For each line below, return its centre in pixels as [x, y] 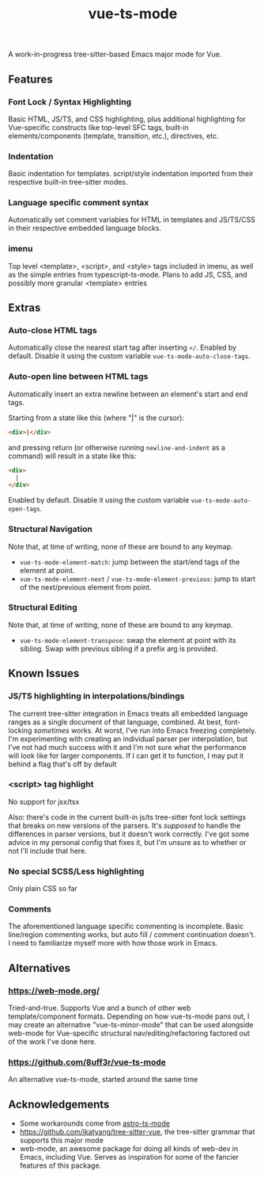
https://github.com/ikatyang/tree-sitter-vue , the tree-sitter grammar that [137, 1132]
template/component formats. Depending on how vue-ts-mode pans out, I [129, 1016]
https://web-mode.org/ [54, 990]
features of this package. [60, 1165]
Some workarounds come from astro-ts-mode [94, 1123]
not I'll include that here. [47, 851]
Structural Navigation [50, 530]
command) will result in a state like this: [72, 456]
